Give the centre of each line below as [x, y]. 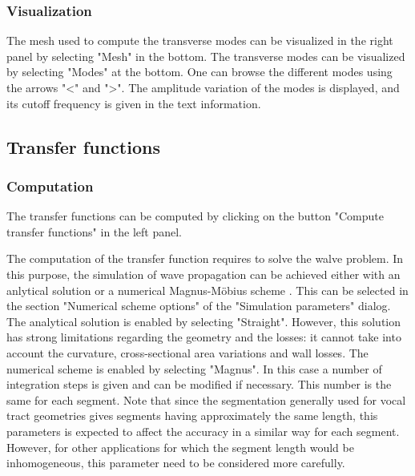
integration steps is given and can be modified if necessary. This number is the [199, 384]
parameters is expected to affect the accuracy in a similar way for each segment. [203, 431]
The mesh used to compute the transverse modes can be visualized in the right [200, 40]
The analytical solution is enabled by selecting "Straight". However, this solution [203, 321]
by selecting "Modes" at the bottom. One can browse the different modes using [199, 72]
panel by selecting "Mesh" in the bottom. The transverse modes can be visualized [206, 56]
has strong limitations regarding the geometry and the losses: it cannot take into [204, 337]
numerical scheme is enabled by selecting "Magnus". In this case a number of [194, 368]
